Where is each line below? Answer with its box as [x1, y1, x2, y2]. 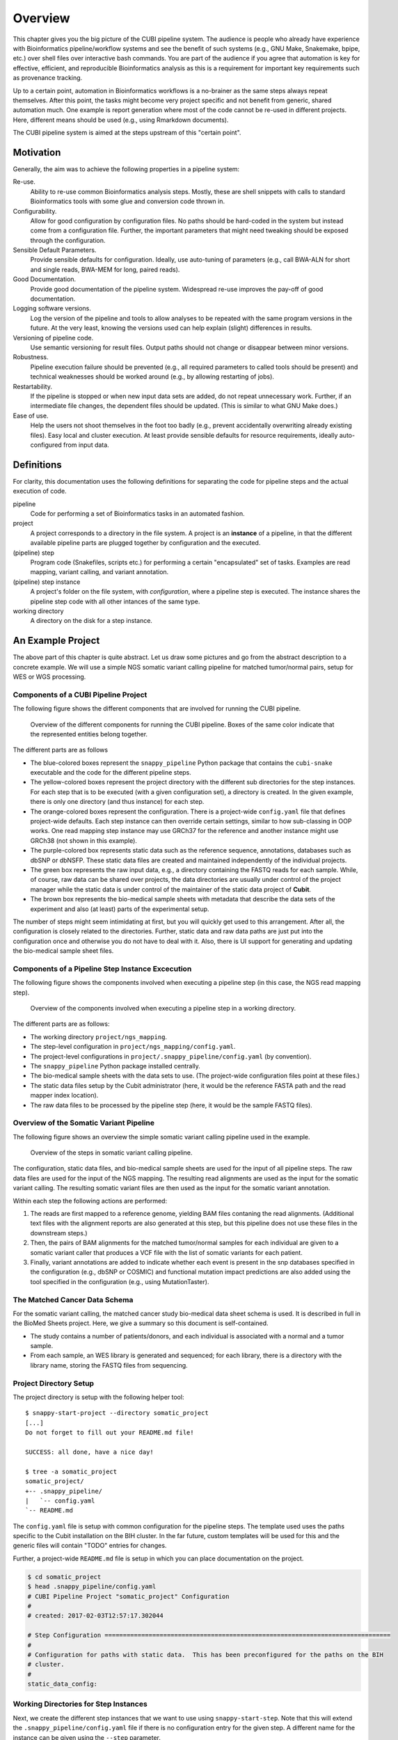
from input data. [63, 441, 109, 449]
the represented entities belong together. [30, 729, 148, 738]
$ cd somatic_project [27, 1573, 102, 1581]
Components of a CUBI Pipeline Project [13, 690, 148, 699]
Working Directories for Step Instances [13, 1699, 148, 1709]
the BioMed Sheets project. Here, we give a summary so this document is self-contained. [13, 1319, 269, 1327]
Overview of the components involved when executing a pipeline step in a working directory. [30, 1004, 296, 1013]
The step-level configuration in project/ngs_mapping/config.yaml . [30, 1043, 236, 1051]
